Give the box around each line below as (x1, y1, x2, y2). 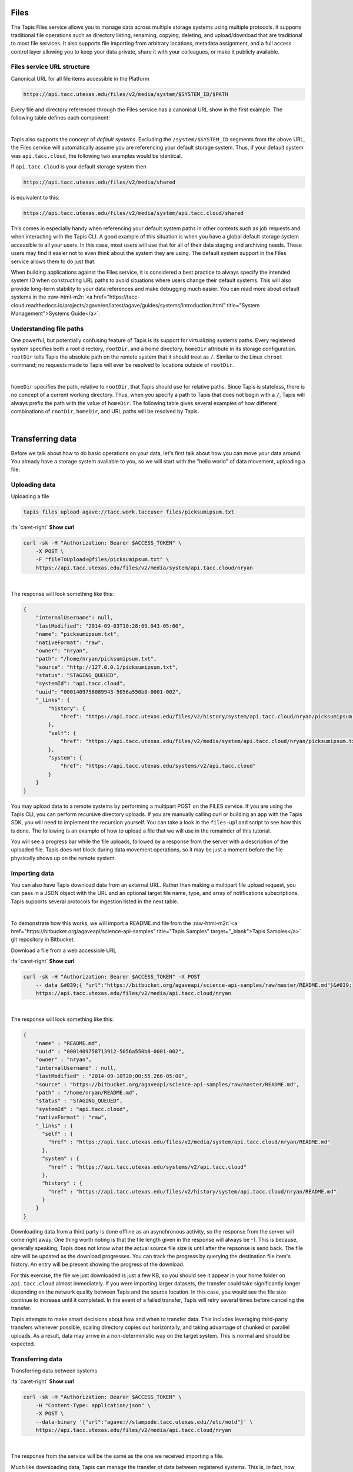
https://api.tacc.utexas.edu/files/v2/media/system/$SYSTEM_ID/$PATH (23, 91, 228, 97)
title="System (227, 301, 260, 309)
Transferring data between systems (11, 1367, 98, 1374)
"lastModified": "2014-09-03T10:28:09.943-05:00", (35, 622, 185, 629)
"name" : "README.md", (35, 1040, 101, 1046)
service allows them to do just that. (11, 258, 96, 265)
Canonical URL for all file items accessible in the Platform (11, 75, 149, 82)
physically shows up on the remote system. (11, 854, 116, 861)
